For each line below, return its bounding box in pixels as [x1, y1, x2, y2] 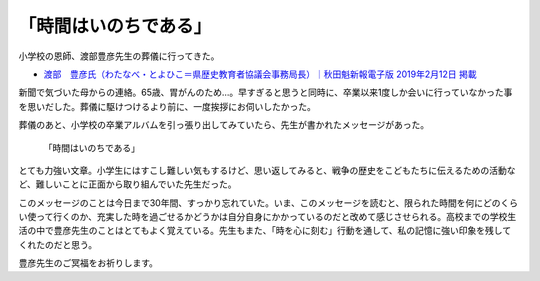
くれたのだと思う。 [18, 238, 98, 250]
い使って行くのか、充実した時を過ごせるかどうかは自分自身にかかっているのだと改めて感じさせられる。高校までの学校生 [18, 211, 517, 223]
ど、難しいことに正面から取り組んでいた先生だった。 [18, 178, 237, 190]
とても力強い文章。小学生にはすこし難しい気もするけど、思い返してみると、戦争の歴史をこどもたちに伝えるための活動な [18, 164, 516, 176]
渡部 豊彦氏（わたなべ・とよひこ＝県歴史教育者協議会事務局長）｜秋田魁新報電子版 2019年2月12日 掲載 [43, 68, 477, 80]
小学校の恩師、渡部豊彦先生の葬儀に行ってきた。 [18, 50, 220, 62]
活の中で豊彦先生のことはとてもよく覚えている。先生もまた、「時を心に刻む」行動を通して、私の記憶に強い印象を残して [18, 225, 512, 237]
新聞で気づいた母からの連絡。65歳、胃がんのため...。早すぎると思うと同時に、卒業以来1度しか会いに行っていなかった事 [18, 86, 513, 99]
